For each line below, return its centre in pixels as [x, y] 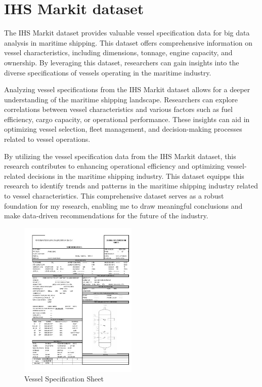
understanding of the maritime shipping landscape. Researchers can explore [121, 99]
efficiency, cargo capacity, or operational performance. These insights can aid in [127, 119]
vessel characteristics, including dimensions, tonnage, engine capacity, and [118, 52]
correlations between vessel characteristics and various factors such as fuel [118, 109]
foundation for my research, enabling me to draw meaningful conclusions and [123, 205]
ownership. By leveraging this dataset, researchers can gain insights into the [122, 62]
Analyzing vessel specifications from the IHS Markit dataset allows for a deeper [127, 89]
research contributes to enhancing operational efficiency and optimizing [114, 166]
